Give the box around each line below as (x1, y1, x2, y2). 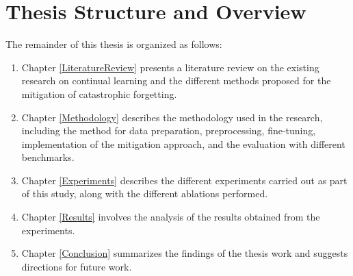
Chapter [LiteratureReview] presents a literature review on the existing (21, 60, 319, 74)
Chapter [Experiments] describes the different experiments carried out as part (21, 173, 348, 187)
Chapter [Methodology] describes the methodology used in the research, (21, 110, 323, 124)
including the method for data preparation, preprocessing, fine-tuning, (21, 123, 316, 138)
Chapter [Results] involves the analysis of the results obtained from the (21, 210, 320, 224)
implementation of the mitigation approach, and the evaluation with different (21, 136, 345, 151)
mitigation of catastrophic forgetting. (21, 86, 177, 101)
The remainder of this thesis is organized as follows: (5, 37, 222, 51)
